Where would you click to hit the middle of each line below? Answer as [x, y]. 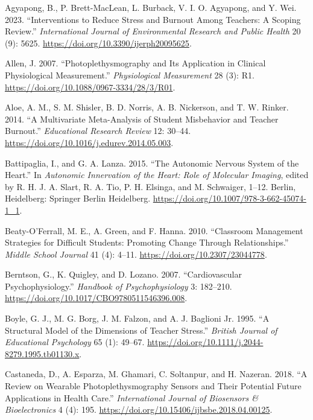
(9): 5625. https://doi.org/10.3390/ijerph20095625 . [98, 43]
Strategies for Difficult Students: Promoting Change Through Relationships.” [147, 242]
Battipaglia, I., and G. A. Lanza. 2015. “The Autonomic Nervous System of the [152, 163]
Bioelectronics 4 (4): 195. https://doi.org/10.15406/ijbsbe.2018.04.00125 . [139, 409]
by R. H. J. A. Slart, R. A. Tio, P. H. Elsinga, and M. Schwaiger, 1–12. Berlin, [150, 186]
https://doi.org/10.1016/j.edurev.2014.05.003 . [89, 142]
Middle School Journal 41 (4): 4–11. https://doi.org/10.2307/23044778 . [136, 254]
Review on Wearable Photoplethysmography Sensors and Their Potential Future [153, 386]
